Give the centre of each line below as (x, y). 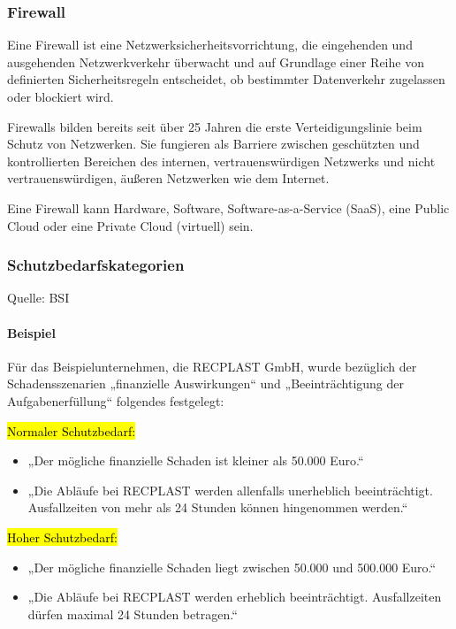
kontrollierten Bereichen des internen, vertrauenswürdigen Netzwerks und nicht (221, 161)
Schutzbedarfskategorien (96, 265)
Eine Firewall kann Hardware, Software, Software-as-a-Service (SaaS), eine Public (228, 207)
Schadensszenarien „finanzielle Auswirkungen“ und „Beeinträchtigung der (205, 384)
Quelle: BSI (38, 298)
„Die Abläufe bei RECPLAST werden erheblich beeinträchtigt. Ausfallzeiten (235, 597)
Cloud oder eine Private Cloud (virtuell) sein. (130, 225)
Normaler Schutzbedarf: (72, 430)
